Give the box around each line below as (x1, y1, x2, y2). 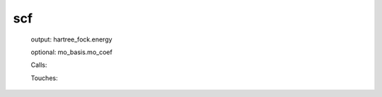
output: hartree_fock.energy (30, 35, 112, 44)
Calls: (30, 60, 47, 70)
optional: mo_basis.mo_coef (30, 48, 112, 56)
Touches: (30, 74, 58, 82)
